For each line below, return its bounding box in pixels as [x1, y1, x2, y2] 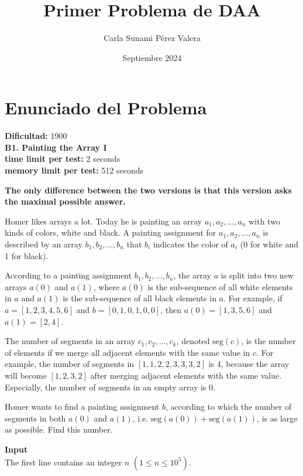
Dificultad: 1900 [5, 130, 67, 142]
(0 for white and [240, 238, 299, 250]
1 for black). [5, 249, 49, 261]
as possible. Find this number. [5, 423, 113, 436]
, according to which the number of [166, 400, 292, 413]
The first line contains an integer [5, 455, 122, 468]
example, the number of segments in [5, 358, 135, 370]
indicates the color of [153, 238, 228, 250]
